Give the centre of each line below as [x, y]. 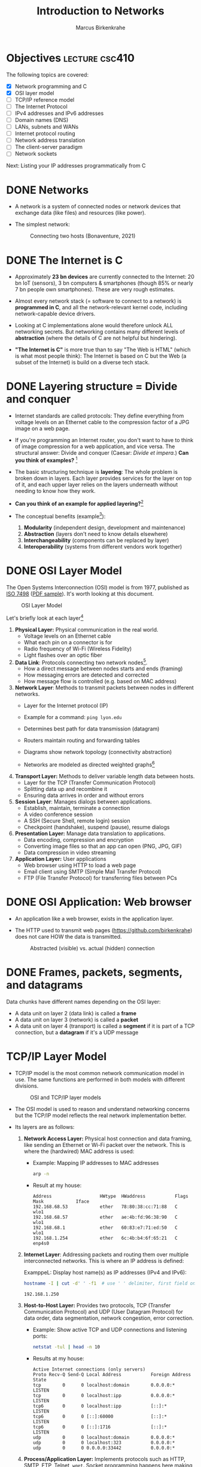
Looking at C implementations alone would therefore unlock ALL [94, 325]
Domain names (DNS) [42, 120]
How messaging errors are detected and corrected [86, 675]
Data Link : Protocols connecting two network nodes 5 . [81, 662]
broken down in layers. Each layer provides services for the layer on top [103, 478]
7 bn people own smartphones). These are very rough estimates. [95, 290]
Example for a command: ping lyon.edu [73, 717]
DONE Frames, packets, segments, [94, 973]
